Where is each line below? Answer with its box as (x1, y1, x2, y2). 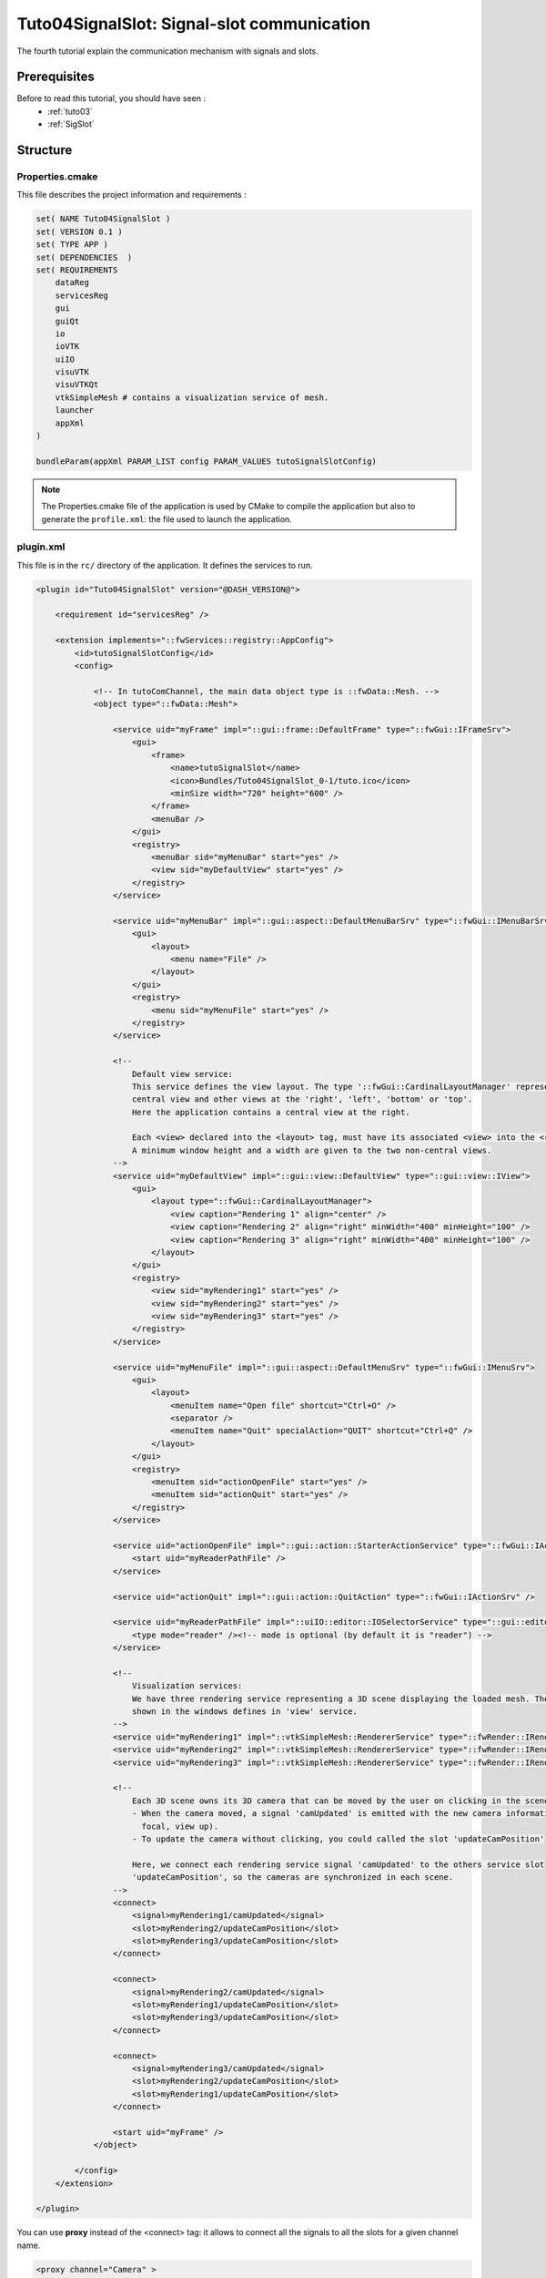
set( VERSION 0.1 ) (35, 226, 123, 237)
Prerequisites (16, 69, 95, 85)
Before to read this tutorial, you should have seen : (16, 93, 207, 104)
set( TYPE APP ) (35, 240, 109, 250)
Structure (16, 142, 73, 159)
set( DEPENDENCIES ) (35, 251, 133, 262)
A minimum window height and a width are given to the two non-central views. (132, 1144, 492, 1155)
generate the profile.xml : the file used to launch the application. (41, 513, 293, 524)
